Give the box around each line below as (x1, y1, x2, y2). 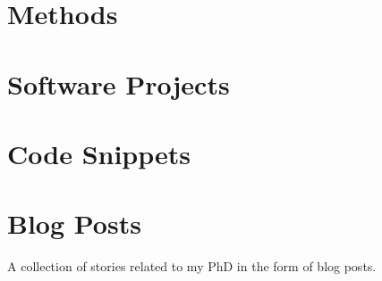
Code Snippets (7, 135, 191, 171)
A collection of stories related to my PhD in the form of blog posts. (7, 257, 377, 276)
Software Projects (7, 65, 230, 102)
